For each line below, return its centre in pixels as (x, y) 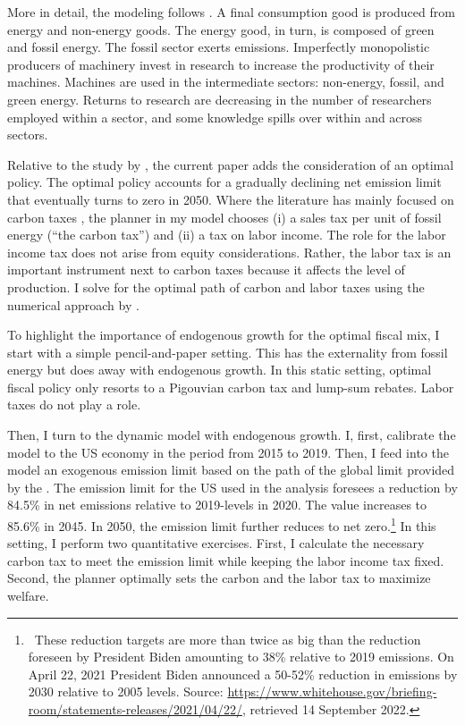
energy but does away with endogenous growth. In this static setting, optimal (220, 370)
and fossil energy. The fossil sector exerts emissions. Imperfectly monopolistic (219, 47)
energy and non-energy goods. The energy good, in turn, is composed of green (221, 29)
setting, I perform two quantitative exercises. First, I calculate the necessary (216, 543)
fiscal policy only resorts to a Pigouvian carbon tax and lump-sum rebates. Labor (231, 387)
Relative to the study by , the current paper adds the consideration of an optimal (231, 164)
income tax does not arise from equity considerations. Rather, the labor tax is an (229, 252)
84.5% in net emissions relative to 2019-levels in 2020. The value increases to (217, 505)
